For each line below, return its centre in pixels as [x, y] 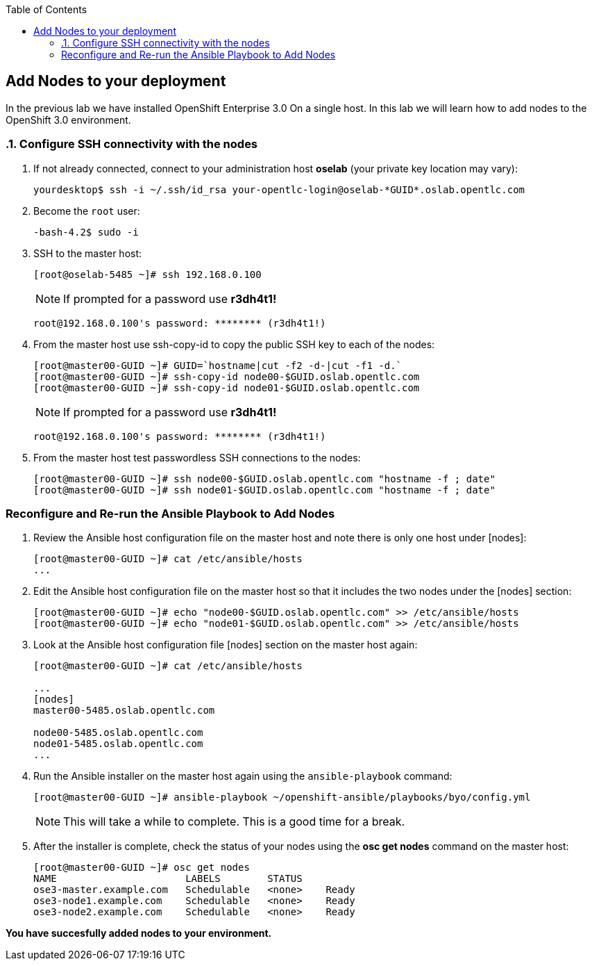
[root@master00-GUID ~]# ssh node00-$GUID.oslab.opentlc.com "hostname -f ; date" [264, 478]
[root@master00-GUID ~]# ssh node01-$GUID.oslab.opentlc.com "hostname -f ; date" [264, 490]
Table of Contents [46, 9]
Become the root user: [87, 211]
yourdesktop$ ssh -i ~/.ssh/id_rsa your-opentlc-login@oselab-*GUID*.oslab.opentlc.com [279, 189]
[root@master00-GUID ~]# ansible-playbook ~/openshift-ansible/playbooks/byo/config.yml [282, 797]
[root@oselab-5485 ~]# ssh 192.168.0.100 [147, 274]
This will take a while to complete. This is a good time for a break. [234, 822]
